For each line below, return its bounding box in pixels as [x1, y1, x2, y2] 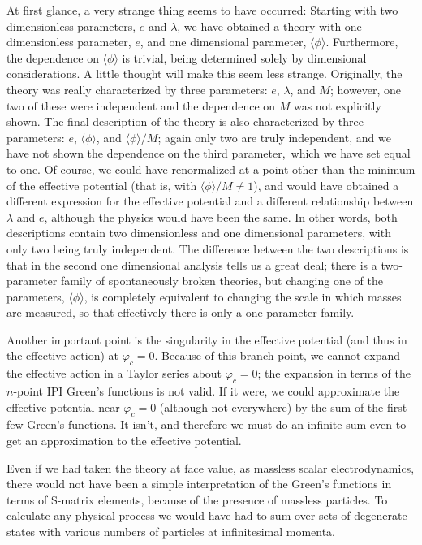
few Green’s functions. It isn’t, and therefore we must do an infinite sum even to [6, 416, 407, 433]
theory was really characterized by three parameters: [6, 80, 268, 97]
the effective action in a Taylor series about [6, 365, 222, 382]
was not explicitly [293, 97, 381, 114]
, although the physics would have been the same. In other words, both [44, 208, 398, 225]
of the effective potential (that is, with [6, 176, 197, 193]
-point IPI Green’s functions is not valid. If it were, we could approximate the [13, 383, 400, 400]
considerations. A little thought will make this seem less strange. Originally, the [6, 65, 403, 82]
